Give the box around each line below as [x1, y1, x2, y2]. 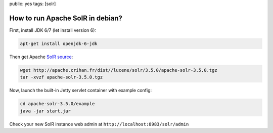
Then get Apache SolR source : [9, 54, 73, 60]
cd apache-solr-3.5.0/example [20, 101, 95, 107]
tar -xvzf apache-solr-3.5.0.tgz [20, 74, 103, 80]
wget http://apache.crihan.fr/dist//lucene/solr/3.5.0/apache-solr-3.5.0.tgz [20, 67, 217, 73]
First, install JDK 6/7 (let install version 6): [9, 27, 96, 33]
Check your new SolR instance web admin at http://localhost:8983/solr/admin [9, 121, 189, 127]
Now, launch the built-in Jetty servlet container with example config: [9, 87, 152, 94]
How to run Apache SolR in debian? [9, 14, 122, 22]
